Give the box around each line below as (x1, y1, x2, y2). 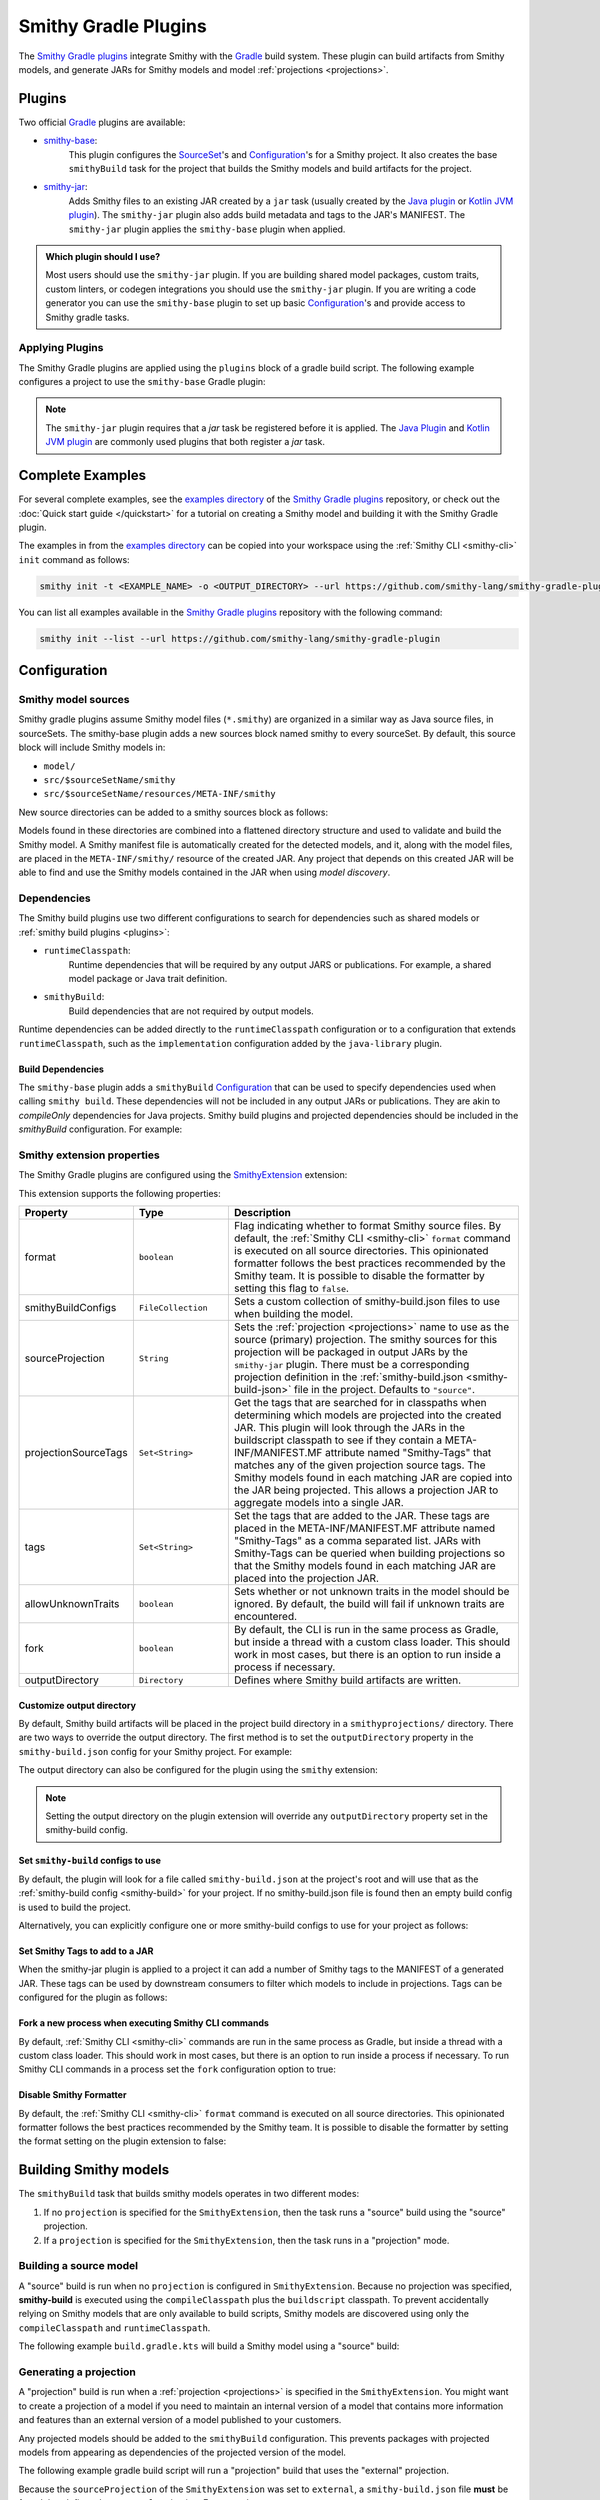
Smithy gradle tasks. (45, 311, 130, 323)
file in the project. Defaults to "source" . (293, 1383, 475, 1397)
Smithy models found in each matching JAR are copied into (233, 1471, 513, 1485)
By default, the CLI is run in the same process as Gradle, (233, 1623, 499, 1637)
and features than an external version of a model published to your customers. (18, 2414, 342, 2426)
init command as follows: (18, 553, 130, 565)
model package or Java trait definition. (68, 973, 228, 985)
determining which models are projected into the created (233, 1408, 502, 1422)
